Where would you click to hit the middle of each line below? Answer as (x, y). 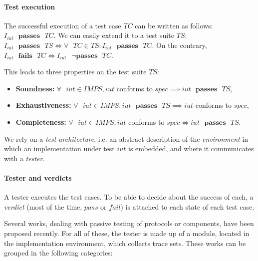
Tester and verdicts (38, 177)
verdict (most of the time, (43, 206)
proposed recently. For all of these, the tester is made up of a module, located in (127, 233)
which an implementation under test (59, 148)
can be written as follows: (174, 25)
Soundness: (35, 88)
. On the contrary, (179, 45)
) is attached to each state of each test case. (187, 206)
